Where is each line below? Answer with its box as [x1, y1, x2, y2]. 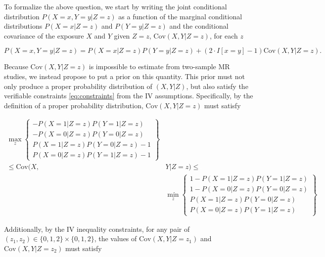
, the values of [94, 233, 137, 244]
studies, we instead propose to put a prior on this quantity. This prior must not [4, 71, 245, 81]
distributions [4, 21, 43, 31]
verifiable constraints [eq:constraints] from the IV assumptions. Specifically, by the [4, 90, 253, 101]
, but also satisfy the [186, 81, 248, 91]
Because [4, 61, 28, 72]
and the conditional [169, 21, 229, 31]
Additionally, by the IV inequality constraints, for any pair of [4, 223, 190, 234]
